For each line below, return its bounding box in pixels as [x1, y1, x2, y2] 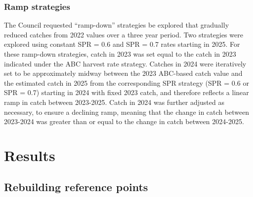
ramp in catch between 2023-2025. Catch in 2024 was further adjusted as [4, 97, 224, 107]
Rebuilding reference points [4, 179, 148, 194]
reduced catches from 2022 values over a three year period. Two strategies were [4, 29, 243, 39]
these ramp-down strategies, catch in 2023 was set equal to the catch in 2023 [4, 49, 236, 59]
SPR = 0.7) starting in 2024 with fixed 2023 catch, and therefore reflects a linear [4, 87, 249, 98]
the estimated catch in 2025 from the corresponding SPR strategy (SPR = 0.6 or [4, 77, 249, 88]
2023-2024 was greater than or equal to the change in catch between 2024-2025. [4, 116, 244, 127]
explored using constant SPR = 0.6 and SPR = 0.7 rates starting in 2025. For [4, 39, 240, 49]
